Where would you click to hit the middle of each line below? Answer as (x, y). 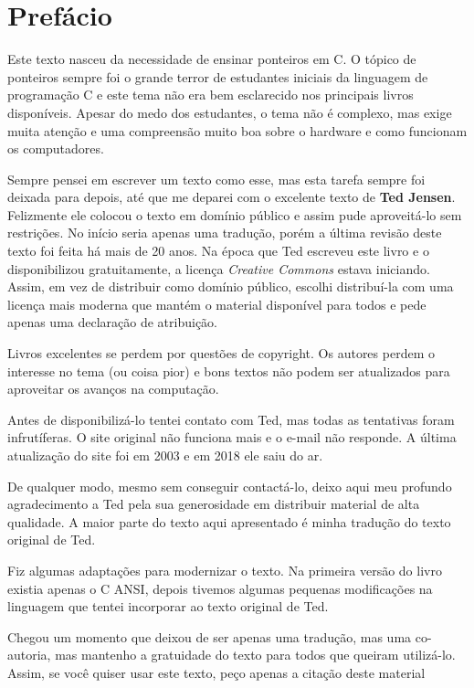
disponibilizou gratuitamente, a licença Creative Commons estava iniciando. (219, 268)
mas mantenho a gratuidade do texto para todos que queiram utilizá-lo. (255, 655)
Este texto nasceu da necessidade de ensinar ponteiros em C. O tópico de (212, 59)
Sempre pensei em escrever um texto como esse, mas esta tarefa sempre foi (216, 179)
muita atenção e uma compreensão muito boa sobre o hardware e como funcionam (237, 130)
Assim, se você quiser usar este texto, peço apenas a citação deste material (216, 672)
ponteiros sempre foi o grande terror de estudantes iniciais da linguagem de (218, 76)
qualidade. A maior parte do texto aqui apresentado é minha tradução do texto (229, 521)
